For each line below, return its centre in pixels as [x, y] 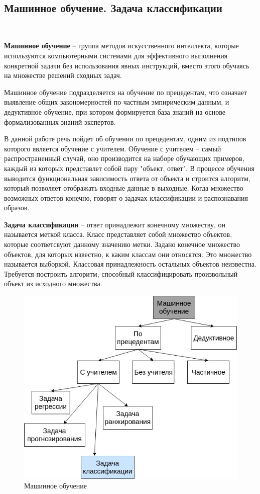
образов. [17, 208]
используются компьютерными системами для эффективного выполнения [116, 55]
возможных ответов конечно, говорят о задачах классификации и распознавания [126, 197]
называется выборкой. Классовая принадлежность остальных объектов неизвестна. [130, 264]
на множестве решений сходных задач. [63, 75]
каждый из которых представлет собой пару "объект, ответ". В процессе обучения [129, 168]
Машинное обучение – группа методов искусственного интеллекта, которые [121, 46]
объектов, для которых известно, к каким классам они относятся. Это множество [128, 254]
